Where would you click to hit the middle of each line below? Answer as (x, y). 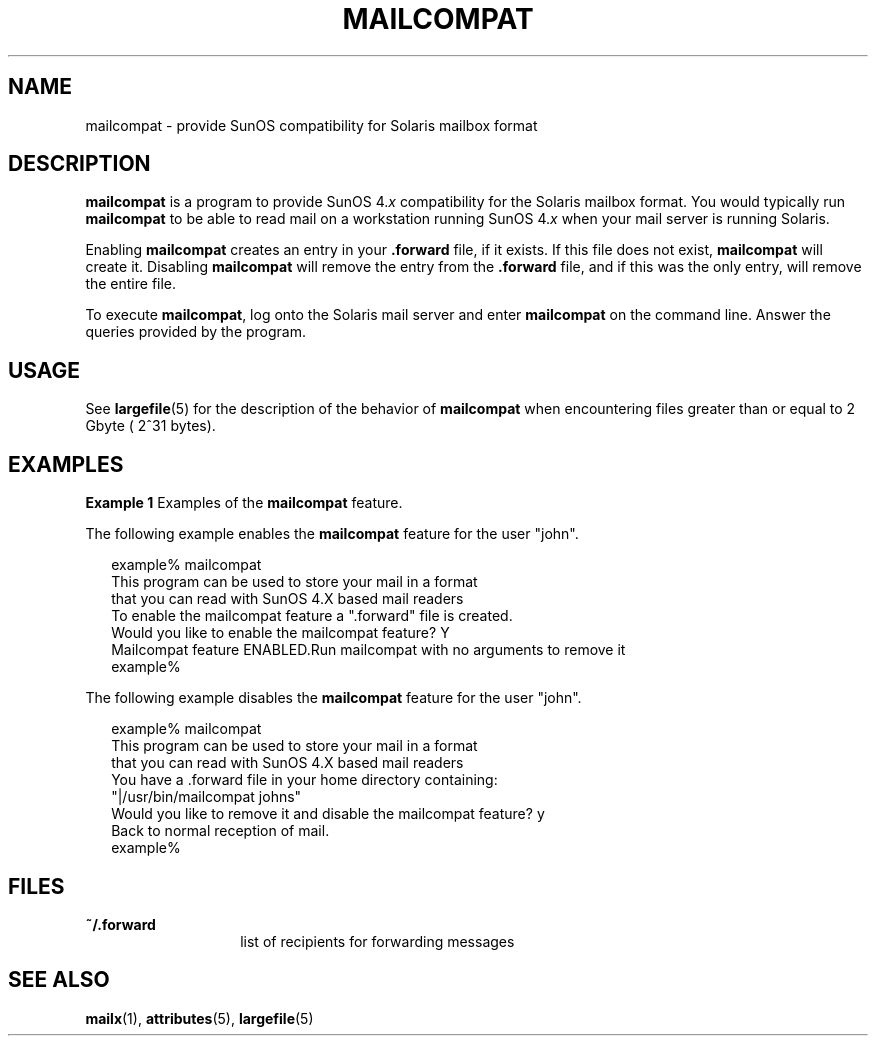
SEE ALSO (59, 980)
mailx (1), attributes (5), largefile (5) (199, 1018)
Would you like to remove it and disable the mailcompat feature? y (328, 814)
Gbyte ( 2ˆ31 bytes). (150, 426)
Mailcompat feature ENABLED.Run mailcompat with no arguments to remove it (368, 650)
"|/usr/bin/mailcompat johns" (206, 797)
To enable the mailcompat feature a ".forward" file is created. (312, 616)
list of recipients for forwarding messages (377, 941)
